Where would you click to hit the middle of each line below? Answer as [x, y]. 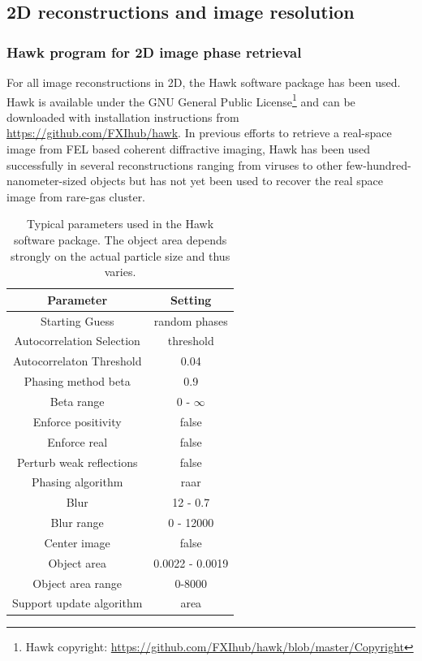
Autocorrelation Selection [77, 341]
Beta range [77, 401]
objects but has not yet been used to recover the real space [237, 181]
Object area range [78, 583]
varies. [120, 272]
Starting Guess [77, 320]
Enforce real [78, 441]
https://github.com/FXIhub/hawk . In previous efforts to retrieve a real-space [199, 133]
